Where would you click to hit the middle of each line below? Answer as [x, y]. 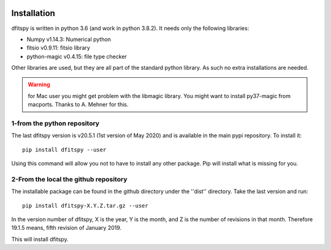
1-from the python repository [55, 124]
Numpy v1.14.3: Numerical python [69, 39]
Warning [39, 85]
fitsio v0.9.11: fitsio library [58, 48]
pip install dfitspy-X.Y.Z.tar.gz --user [85, 206]
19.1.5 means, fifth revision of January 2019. [67, 228]
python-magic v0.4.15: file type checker [77, 56]
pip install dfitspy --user [64, 150]
